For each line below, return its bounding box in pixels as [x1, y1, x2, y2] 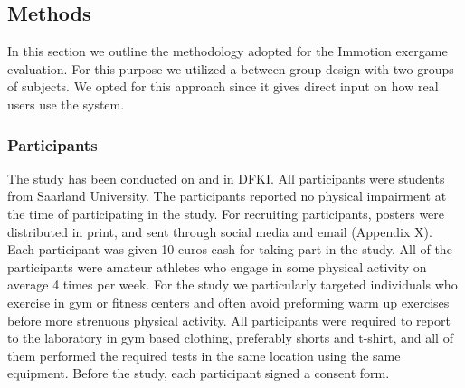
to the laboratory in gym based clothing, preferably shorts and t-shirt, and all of [7, 328, 453, 347]
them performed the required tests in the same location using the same [7, 345, 401, 364]
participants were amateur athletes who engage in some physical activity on [7, 257, 427, 276]
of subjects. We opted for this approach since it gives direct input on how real [7, 77, 439, 96]
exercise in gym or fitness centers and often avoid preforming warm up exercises [7, 292, 450, 311]
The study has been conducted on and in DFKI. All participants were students [7, 168, 445, 187]
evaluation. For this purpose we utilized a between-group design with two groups [7, 59, 454, 78]
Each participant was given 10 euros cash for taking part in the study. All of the [7, 240, 452, 259]
